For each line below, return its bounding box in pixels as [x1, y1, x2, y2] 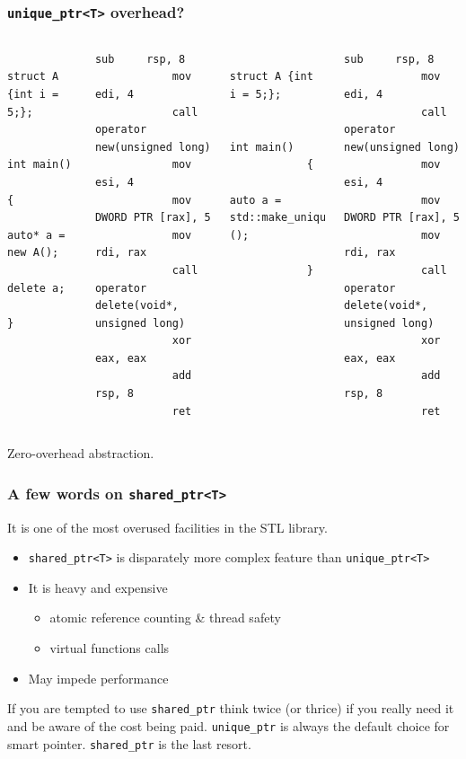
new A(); [7, 246, 59, 260]
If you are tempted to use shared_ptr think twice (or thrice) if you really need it [7, 699, 454, 718]
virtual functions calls [49, 639, 170, 658]
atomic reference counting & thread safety [49, 608, 281, 627]
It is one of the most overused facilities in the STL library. [7, 517, 328, 536]
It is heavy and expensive [28, 578, 168, 596]
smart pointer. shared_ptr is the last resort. [7, 734, 251, 753]
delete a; [7, 281, 66, 295]
